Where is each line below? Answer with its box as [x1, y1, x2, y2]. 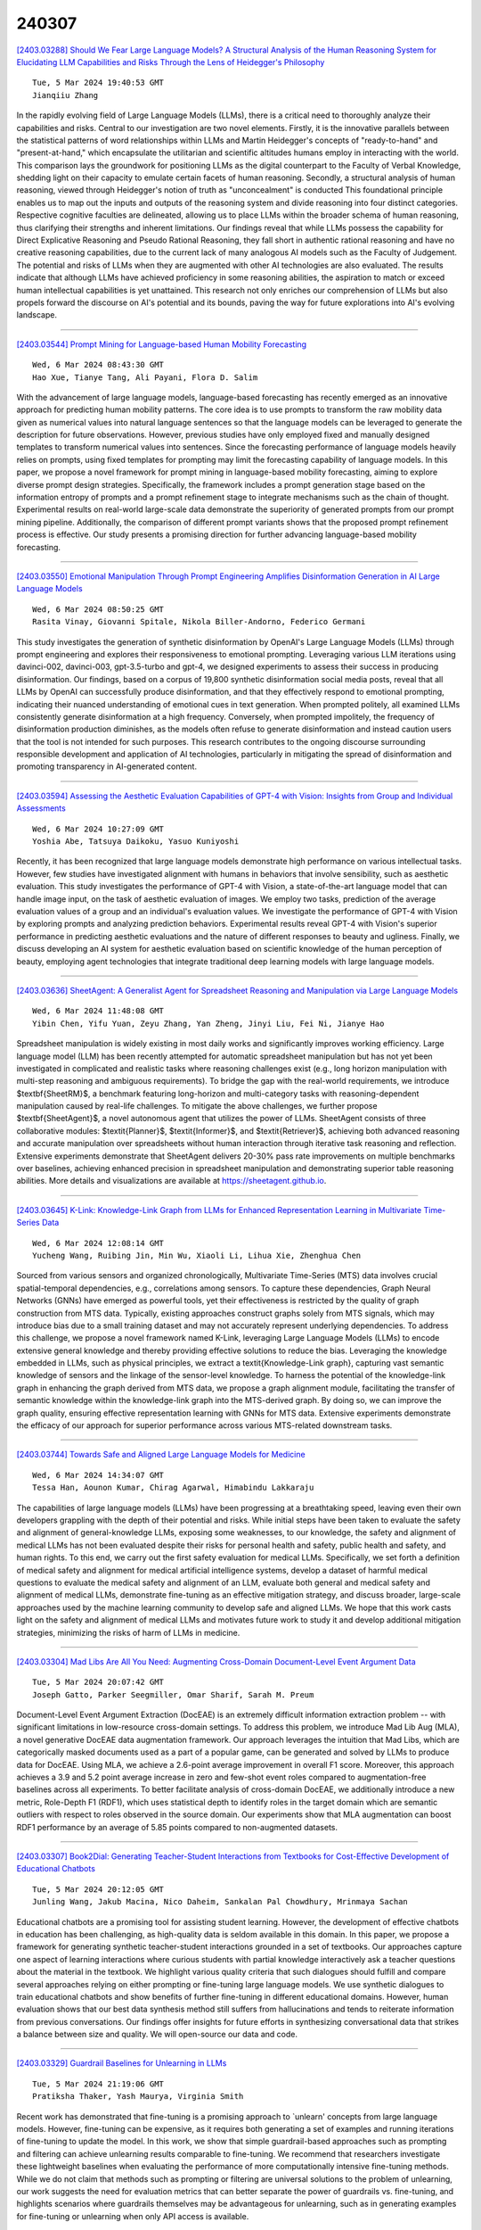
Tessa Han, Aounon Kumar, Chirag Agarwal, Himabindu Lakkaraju [32, 1483, 314, 1493]
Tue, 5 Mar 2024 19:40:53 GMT [32, 78, 165, 88]
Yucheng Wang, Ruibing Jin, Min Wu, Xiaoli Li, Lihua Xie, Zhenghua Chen [32, 1250, 362, 1260]
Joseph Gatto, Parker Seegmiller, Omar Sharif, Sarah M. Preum [32, 1689, 314, 1699]
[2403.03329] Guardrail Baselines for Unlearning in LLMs [16, 2058, 227, 2069]
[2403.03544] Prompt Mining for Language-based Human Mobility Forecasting [16, 339, 307, 350]
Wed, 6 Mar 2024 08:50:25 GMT [32, 604, 165, 615]
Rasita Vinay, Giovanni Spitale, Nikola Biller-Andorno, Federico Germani [32, 616, 366, 627]
